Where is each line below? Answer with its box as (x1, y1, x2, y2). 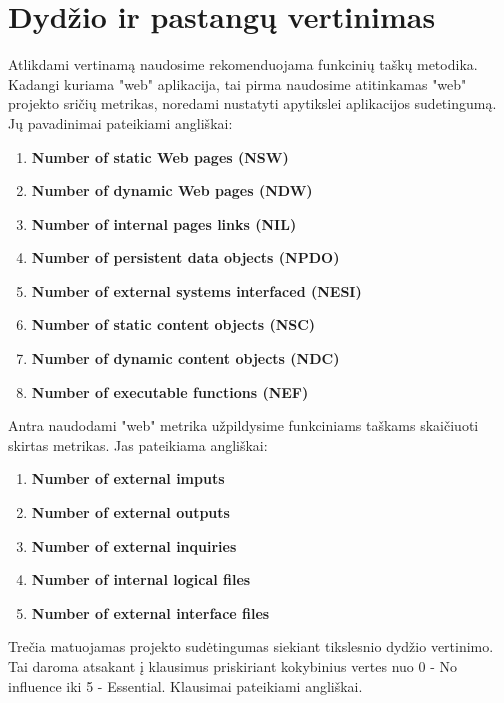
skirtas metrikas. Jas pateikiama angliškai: (8, 434, 268, 455)
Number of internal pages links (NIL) (31, 213, 297, 234)
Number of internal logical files (31, 569, 251, 590)
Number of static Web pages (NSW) (31, 146, 289, 167)
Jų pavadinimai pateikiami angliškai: (8, 112, 233, 133)
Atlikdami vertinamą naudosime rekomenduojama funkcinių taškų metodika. (8, 54, 478, 75)
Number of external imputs (31, 468, 225, 489)
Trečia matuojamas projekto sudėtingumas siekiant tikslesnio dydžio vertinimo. (8, 636, 494, 657)
